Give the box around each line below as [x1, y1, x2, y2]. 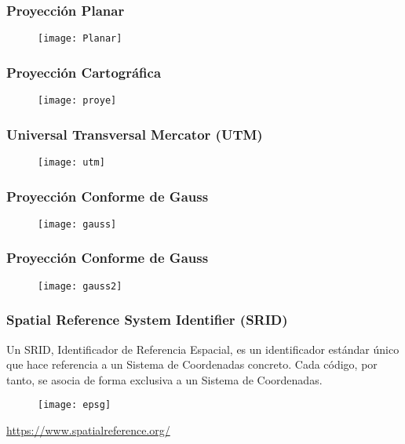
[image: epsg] [38, 399, 111, 411]
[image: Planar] [38, 33, 122, 45]
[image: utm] [38, 156, 105, 168]
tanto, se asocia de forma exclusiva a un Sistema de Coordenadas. [6, 371, 323, 388]
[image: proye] [38, 95, 117, 107]
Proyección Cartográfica [6, 62, 162, 82]
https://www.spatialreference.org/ [6, 422, 170, 439]
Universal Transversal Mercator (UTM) [6, 124, 263, 144]
